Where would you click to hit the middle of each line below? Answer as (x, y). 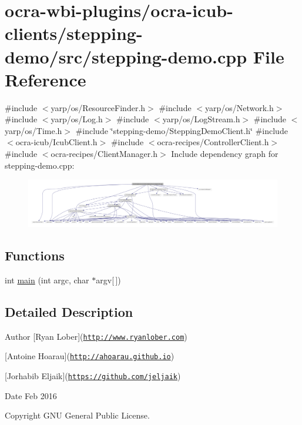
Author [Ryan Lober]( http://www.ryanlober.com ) (96, 336)
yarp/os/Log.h (77, 119)
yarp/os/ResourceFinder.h (98, 107)
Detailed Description (69, 311)
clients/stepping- (74, 33)
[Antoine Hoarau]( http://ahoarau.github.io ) (90, 356)
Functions (35, 255)
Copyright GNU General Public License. (77, 415)
